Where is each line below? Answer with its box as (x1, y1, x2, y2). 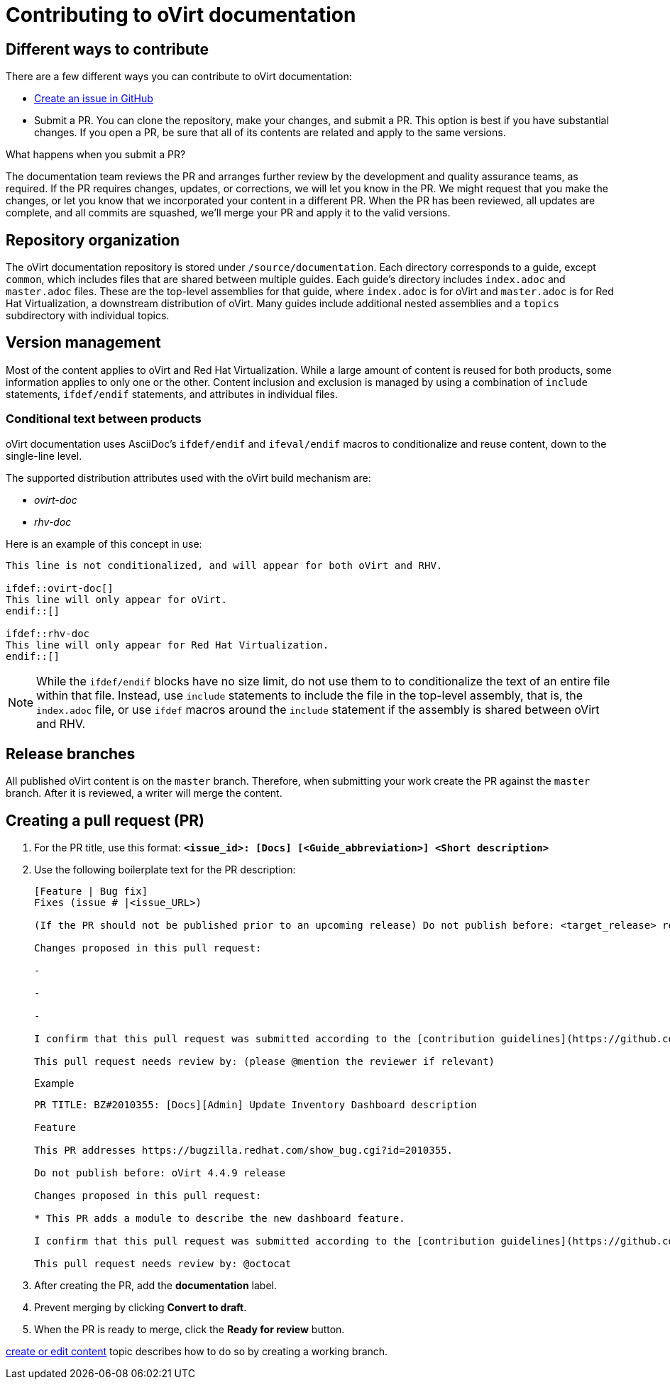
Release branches (6, 745, 136, 763)
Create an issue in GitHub (34, 92, 153, 105)
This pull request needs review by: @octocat (34, 1258, 292, 1270)
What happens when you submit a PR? (6, 148, 186, 161)
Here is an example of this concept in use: (6, 537, 202, 550)
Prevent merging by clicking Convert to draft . (34, 1301, 247, 1314)
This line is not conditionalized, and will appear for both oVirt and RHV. (6, 559, 443, 571)
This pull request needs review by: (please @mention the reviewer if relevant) (34, 1056, 495, 1068)
